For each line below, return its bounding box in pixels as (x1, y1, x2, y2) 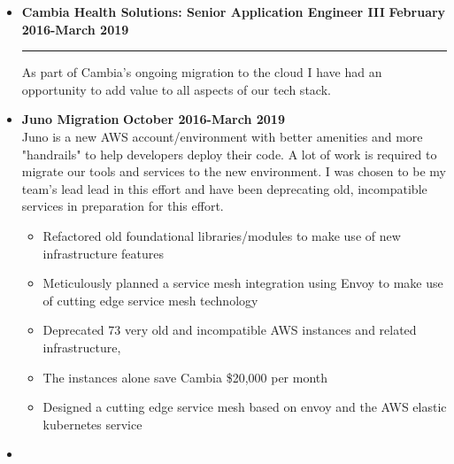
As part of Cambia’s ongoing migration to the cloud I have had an (21, 63, 382, 81)
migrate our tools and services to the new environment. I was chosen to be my (21, 162, 446, 181)
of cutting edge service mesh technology (42, 290, 258, 309)
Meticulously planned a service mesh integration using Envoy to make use (42, 274, 443, 292)
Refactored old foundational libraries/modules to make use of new (42, 226, 401, 244)
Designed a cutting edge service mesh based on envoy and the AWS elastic (42, 398, 447, 416)
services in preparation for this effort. (21, 197, 224, 215)
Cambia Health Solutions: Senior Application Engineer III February (21, 3, 446, 20)
